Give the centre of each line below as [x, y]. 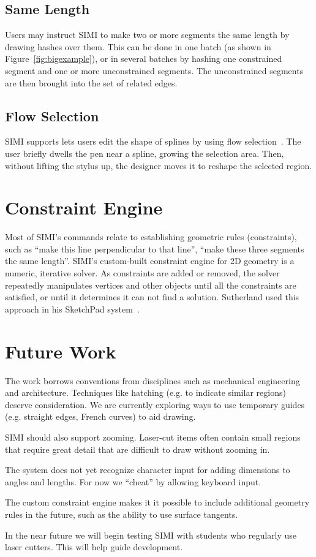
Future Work [61, 351]
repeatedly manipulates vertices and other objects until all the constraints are [151, 285]
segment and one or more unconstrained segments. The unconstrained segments [154, 70]
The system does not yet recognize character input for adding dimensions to [148, 470]
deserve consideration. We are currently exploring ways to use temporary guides [155, 404]
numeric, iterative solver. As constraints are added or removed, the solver [142, 273]
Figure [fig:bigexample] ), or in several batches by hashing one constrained [144, 59]
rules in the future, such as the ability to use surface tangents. [122, 514]
